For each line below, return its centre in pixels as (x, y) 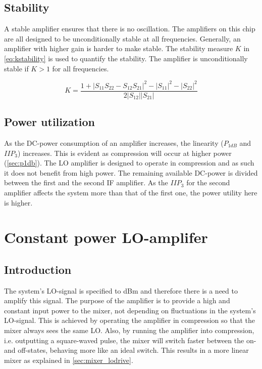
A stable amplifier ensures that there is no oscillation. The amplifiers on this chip (130, 29)
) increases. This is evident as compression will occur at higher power (125, 153)
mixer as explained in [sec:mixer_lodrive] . (69, 360)
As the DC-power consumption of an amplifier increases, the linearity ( (114, 142)
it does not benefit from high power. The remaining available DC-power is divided (131, 172)
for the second (208, 182)
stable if (16, 68)
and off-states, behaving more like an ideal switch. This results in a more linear (126, 350)
